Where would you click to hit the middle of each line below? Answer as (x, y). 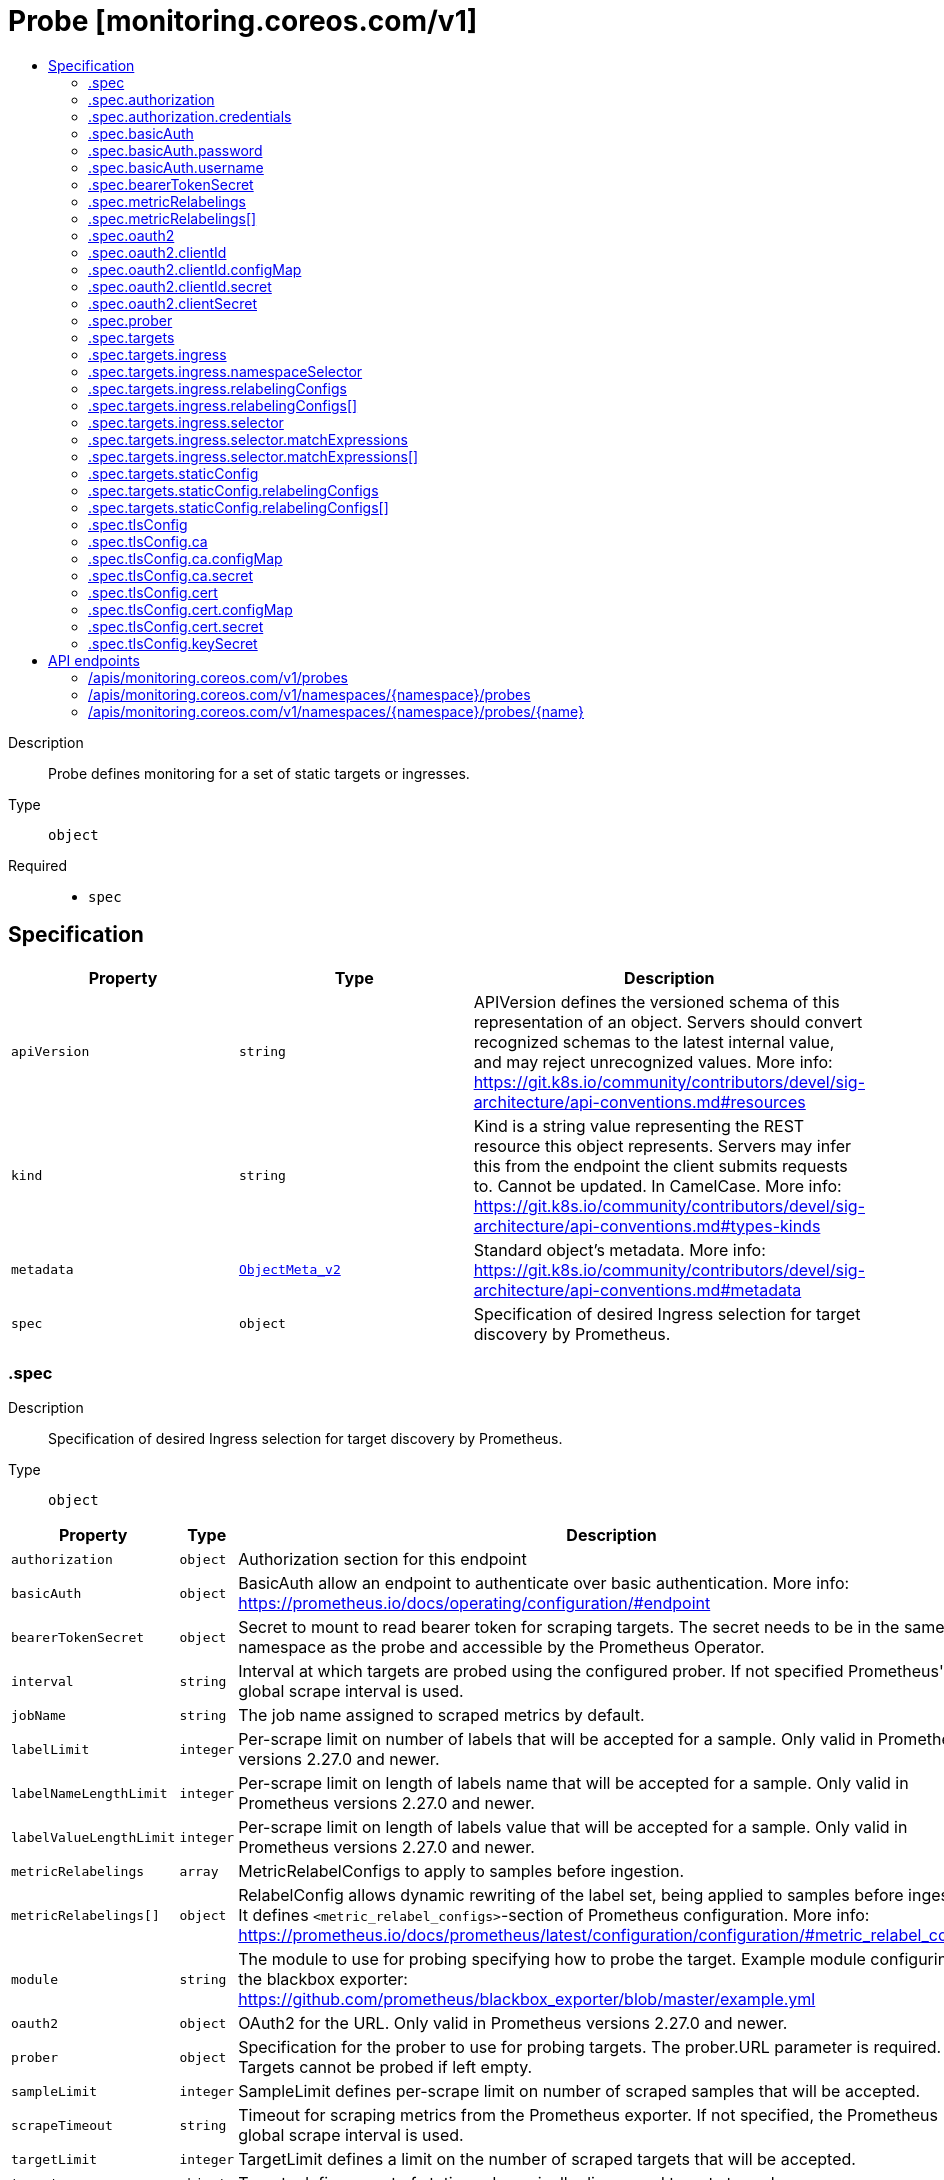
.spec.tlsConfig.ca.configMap (185, 558)
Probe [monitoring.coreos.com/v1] (243, 21)
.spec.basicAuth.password (175, 150)
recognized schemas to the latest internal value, (654, 1041)
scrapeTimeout (62, 2125)
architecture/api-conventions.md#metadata (637, 1289)
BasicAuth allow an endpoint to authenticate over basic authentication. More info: (544, 1583)
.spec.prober (130, 320)
